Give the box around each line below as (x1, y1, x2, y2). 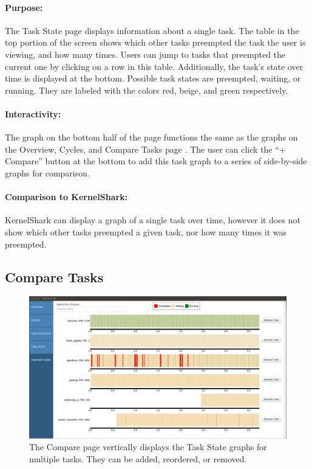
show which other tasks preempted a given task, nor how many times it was (5, 225, 287, 238)
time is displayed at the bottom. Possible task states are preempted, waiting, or (5, 72, 301, 85)
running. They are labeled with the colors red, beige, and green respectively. (5, 83, 288, 96)
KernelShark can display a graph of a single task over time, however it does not (5, 214, 300, 226)
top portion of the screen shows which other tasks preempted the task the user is (5, 36, 306, 49)
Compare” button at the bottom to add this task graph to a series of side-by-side (5, 155, 307, 167)
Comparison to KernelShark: (5, 190, 128, 203)
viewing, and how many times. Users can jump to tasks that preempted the (5, 47, 286, 60)
